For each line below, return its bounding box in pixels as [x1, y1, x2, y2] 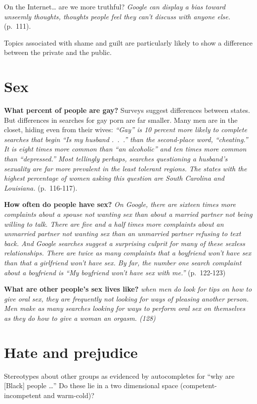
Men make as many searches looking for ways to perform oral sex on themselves [4, 303, 246, 313]
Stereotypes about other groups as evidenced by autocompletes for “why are [4, 370, 235, 381]
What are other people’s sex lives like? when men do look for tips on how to [4, 284, 252, 294]
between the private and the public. [4, 47, 112, 57]
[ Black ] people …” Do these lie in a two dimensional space [4, 380, 178, 391]
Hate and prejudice [4, 342, 138, 362]
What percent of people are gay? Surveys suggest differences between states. [4, 105, 251, 115]
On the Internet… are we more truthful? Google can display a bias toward [4, 1, 225, 11]
